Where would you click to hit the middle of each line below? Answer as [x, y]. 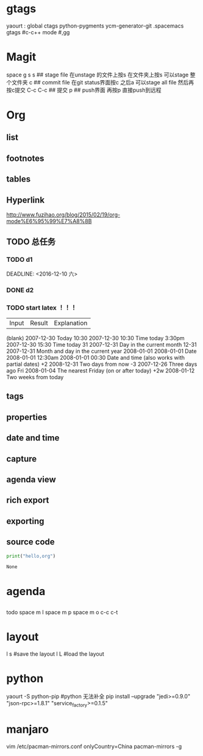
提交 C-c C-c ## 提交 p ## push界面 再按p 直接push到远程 [88, 90]
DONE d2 [20, 290]
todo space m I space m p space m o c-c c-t [62, 612]
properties [27, 417]
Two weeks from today [35, 377]
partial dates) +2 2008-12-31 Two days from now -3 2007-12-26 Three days [102, 364]
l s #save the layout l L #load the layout [55, 654]
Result [39, 323]
